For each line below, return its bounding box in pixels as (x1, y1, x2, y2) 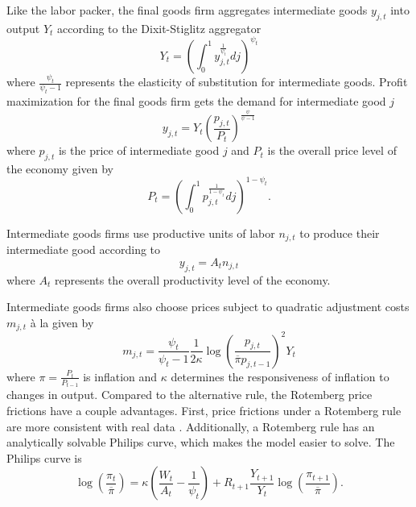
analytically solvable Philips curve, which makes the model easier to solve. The (6, 434, 395, 451)
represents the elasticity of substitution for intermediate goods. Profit (65, 73, 408, 90)
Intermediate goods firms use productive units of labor (6, 224, 275, 241)
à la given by (30, 314, 94, 330)
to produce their (299, 224, 380, 241)
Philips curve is (6, 449, 82, 466)
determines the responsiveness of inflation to (171, 368, 389, 384)
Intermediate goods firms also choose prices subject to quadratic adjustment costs (6, 298, 410, 315)
